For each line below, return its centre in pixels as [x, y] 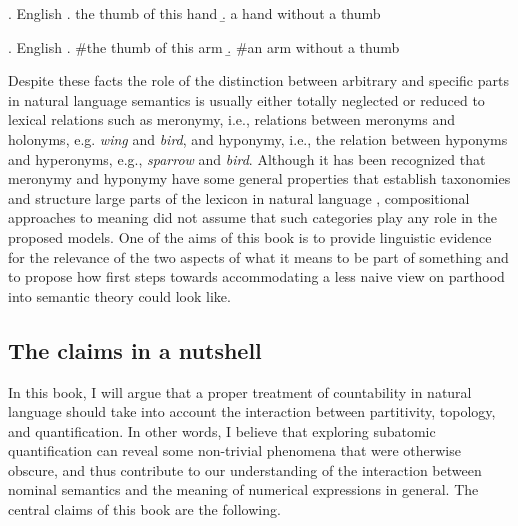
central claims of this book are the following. [144, 509]
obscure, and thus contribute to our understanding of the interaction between [245, 469]
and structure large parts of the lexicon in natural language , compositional [239, 197]
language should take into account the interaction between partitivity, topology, [252, 411]
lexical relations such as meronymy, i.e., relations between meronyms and [231, 119]
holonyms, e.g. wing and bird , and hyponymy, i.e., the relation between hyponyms [258, 138]
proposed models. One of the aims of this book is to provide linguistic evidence [250, 236]
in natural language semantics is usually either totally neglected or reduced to [246, 99]
